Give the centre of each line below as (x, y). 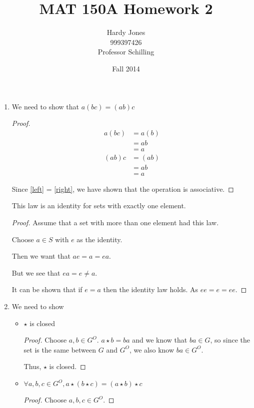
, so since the (230, 340)
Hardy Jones (126, 32)
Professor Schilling (126, 52)
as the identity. (99, 239)
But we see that (36, 272)
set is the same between (60, 349)
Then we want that (41, 256)
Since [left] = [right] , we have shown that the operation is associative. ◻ (123, 189)
